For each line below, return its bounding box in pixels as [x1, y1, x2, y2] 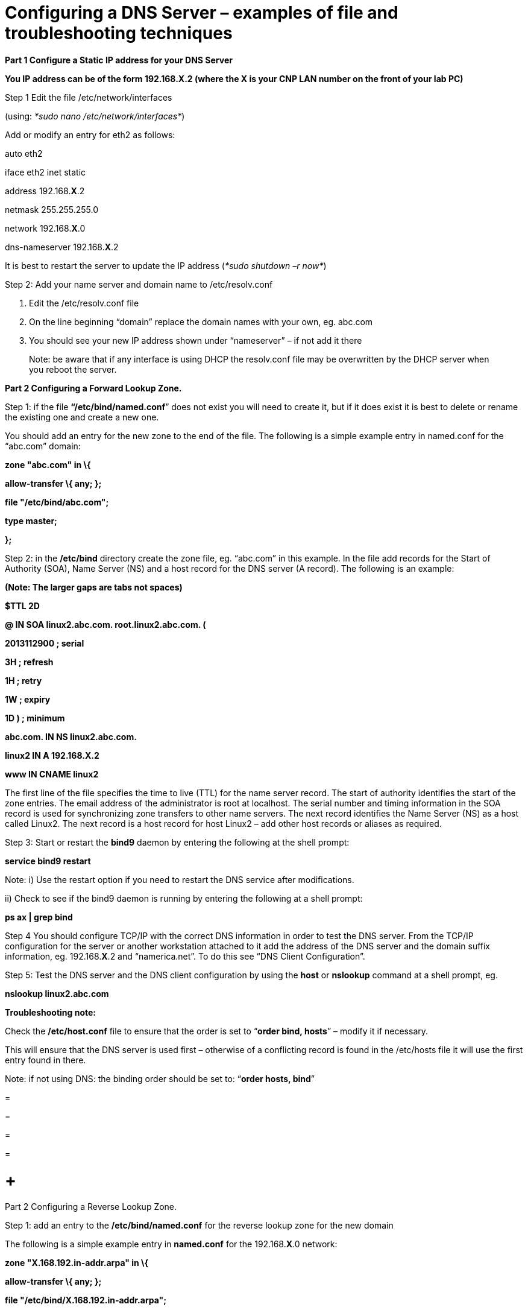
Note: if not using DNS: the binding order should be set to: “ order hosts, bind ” [5, 1073, 315, 1084]
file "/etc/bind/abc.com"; [5, 496, 109, 507]
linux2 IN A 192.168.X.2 [5, 750, 99, 761]
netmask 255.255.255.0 [5, 204, 99, 215]
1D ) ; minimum [5, 712, 65, 723]
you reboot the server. [29, 364, 117, 375]
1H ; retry [5, 675, 42, 686]
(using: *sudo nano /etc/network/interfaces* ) [5, 110, 185, 121]
